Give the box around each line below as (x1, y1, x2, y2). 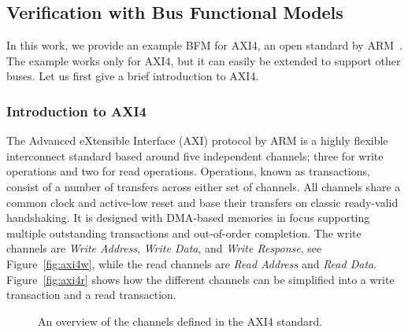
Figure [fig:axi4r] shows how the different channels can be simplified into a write (6, 271, 395, 287)
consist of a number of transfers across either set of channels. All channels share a (6, 178, 401, 194)
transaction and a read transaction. (6, 286, 176, 303)
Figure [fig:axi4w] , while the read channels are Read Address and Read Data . (6, 255, 377, 271)
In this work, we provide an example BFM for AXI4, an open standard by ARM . (6, 37, 402, 53)
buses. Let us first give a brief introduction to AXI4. (6, 68, 259, 84)
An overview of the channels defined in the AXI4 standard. (38, 312, 323, 329)
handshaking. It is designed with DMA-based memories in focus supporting (6, 209, 370, 226)
